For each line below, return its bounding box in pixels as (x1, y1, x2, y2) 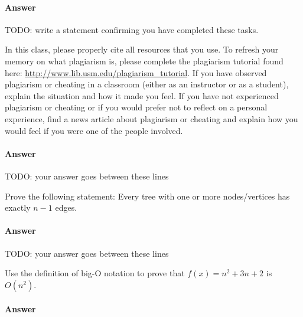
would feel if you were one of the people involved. (5, 124, 183, 136)
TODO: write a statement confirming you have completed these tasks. (5, 23, 259, 35)
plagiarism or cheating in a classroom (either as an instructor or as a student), (5, 78, 289, 90)
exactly (5, 201, 31, 214)
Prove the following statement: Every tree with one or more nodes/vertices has (5, 189, 290, 202)
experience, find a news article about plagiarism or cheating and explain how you (5, 112, 298, 125)
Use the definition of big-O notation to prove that (5, 267, 185, 279)
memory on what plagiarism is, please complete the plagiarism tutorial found (5, 54, 284, 67)
